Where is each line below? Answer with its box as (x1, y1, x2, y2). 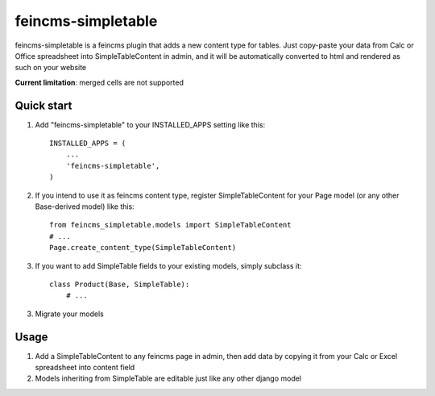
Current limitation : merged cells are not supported (14, 77, 184, 87)
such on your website (14, 63, 87, 73)
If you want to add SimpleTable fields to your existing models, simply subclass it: (35, 261, 302, 270)
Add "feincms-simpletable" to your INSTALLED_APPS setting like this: (35, 119, 266, 129)
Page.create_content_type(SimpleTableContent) (49, 243, 237, 252)
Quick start (14, 98, 72, 112)
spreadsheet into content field (35, 363, 135, 372)
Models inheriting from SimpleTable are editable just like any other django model (35, 373, 302, 383)
